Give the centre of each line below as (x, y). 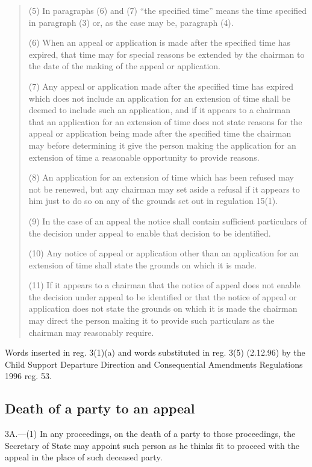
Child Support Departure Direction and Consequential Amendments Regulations (154, 364)
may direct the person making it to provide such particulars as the (151, 320)
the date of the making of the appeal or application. (124, 66)
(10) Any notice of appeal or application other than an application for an (164, 253)
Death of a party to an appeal (100, 408)
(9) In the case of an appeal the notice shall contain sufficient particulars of (168, 221)
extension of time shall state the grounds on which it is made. (142, 264)
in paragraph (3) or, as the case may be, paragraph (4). (131, 22)
